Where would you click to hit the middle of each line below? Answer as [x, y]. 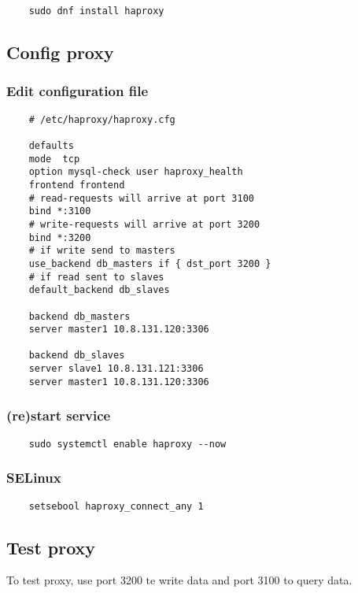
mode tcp [54, 159]
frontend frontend [77, 185]
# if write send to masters [102, 251]
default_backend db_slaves [99, 290]
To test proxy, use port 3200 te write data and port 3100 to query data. [179, 580]
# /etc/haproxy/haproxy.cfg [102, 119]
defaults [51, 145]
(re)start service [59, 415]
